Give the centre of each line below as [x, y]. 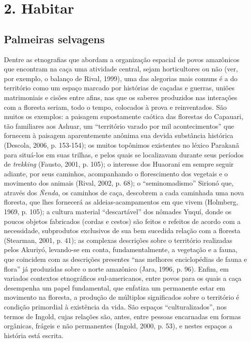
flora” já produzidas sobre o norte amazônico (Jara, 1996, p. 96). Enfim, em [116, 268]
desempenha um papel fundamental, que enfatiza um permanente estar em [115, 287]
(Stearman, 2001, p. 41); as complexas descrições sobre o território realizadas [118, 240]
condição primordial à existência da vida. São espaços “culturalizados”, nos [115, 307]
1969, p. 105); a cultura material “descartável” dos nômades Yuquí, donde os [118, 212]
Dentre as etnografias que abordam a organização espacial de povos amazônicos [122, 59]
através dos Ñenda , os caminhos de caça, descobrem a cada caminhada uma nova [124, 192]
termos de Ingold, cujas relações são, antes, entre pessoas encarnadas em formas [122, 316]
